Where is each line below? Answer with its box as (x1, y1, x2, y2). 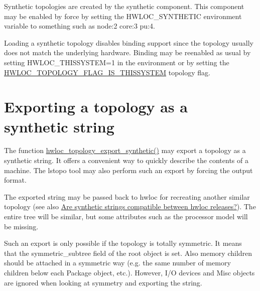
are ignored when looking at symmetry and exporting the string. (4, 277, 202, 287)
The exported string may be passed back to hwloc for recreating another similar (4, 191, 250, 202)
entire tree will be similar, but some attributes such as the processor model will (4, 211, 248, 222)
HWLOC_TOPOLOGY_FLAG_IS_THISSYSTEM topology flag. (4, 67, 210, 77)
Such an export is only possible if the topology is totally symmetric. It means (4, 238, 242, 248)
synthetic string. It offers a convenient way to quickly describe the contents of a (4, 155, 248, 166)
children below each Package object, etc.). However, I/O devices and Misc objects (4, 267, 255, 277)
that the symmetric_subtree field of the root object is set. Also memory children (4, 247, 252, 258)
